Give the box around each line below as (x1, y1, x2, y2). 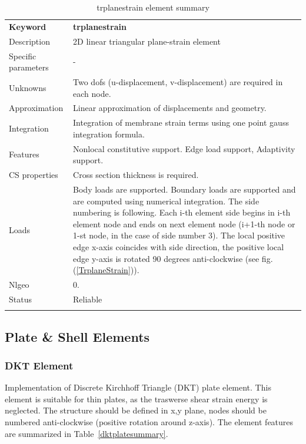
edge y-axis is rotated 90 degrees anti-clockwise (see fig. (73, 252, 273, 264)
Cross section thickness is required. (73, 169, 199, 181)
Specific (9, 49, 36, 62)
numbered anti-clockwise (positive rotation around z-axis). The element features (5, 415, 294, 428)
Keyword (9, 20, 46, 32)
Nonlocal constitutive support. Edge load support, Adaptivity (73, 142, 295, 154)
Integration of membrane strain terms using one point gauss (73, 116, 289, 129)
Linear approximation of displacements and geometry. (73, 102, 267, 114)
